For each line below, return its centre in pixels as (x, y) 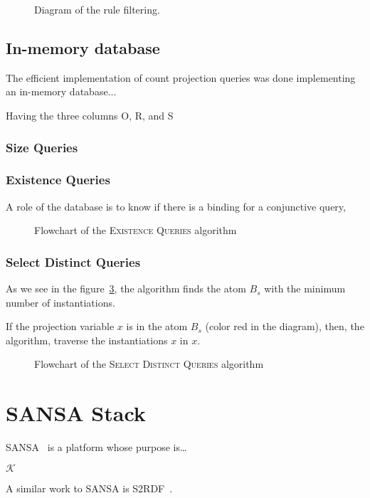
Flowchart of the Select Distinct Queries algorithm (149, 364)
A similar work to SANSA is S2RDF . (89, 488)
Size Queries (42, 147)
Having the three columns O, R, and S (90, 115)
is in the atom (157, 326)
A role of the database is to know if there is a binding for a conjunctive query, (176, 206)
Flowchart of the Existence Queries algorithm (136, 230)
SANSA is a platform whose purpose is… (96, 447)
